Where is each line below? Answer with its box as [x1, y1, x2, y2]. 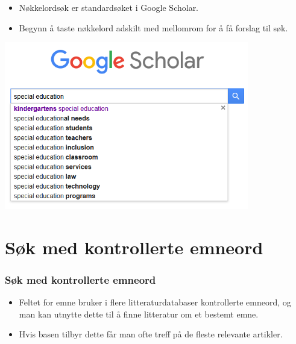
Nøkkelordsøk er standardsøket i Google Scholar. [19, 1, 199, 13]
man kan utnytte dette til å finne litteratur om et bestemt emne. [19, 307, 259, 320]
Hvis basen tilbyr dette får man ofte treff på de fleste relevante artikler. [19, 328, 283, 340]
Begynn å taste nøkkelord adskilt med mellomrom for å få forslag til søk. [19, 21, 288, 34]
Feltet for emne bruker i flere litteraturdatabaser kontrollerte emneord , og [19, 295, 291, 308]
